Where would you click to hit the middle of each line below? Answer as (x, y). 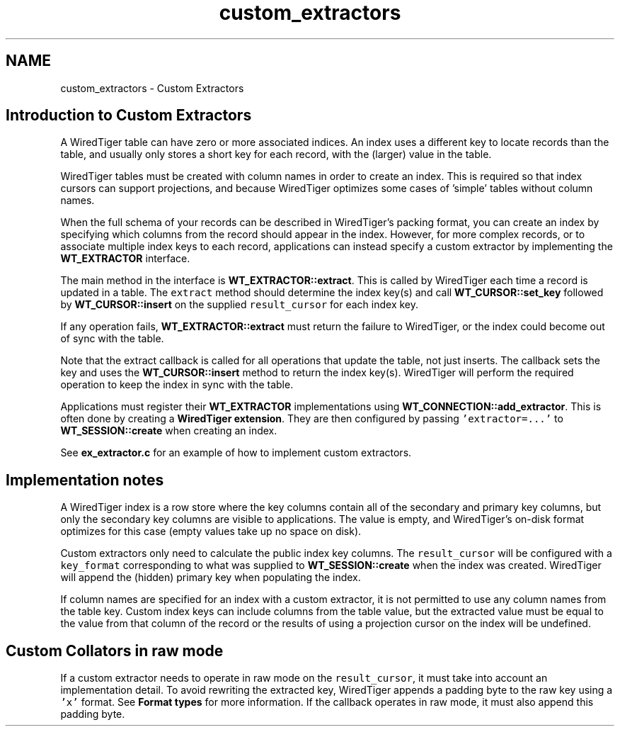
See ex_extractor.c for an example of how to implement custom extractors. (236, 453)
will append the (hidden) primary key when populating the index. (211, 578)
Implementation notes (85, 480)
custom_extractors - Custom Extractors (152, 88)
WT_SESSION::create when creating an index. (169, 431)
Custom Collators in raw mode (115, 651)
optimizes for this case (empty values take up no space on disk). (211, 531)
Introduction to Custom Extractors (129, 116)
